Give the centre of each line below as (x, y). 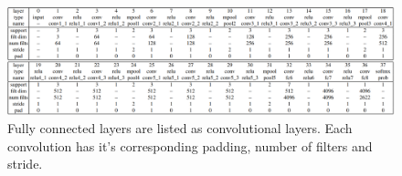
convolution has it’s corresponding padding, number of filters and (190, 145)
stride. (25, 164)
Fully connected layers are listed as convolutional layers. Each (180, 128)
